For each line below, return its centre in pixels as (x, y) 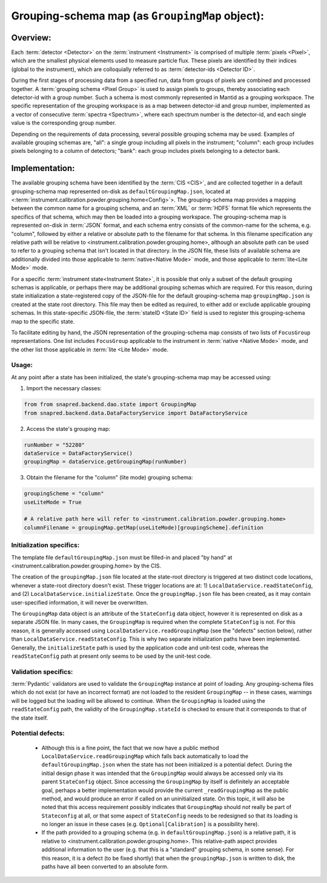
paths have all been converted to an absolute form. (105, 867)
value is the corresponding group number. (64, 123)
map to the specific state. (43, 321)
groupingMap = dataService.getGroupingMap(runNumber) (105, 462)
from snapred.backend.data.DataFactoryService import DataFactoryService (136, 413)
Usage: (22, 365)
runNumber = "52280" (54, 445)
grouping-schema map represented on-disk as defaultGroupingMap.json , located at (121, 191)
